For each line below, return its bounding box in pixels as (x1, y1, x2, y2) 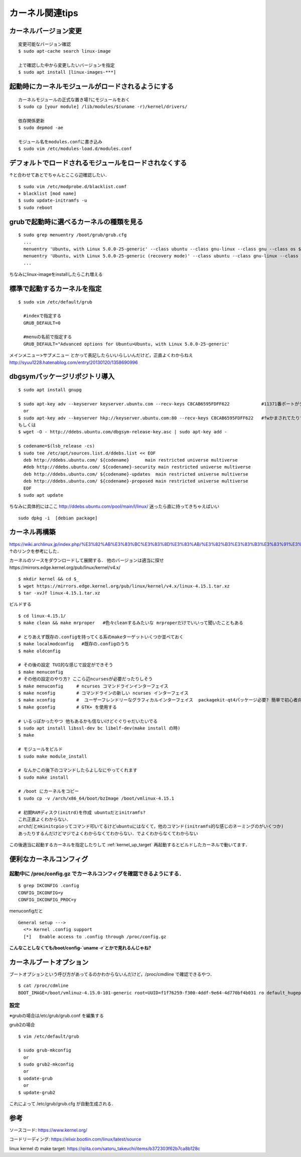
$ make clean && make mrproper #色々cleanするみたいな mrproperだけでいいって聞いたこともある (18, 620, 243, 626)
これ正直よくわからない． (18, 817, 71, 822)
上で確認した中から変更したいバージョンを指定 (18, 62, 115, 68)
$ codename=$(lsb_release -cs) (18, 443, 95, 449)
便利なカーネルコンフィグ (9, 855, 88, 863)
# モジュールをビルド (18, 747, 63, 752)
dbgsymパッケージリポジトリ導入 (9, 372, 115, 381)
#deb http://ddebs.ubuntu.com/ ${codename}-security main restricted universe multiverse (23, 464, 251, 470)
